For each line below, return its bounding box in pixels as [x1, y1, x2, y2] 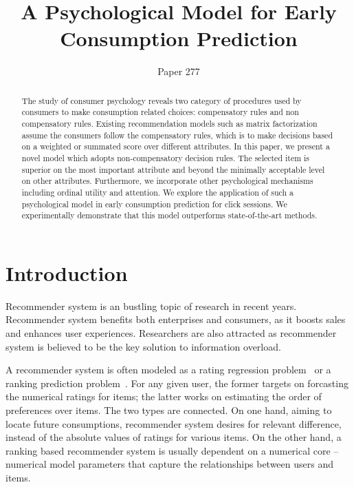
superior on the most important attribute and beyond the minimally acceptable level [21, 163, 325, 175]
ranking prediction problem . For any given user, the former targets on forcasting [5, 375, 349, 390]
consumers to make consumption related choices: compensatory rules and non [21, 106, 299, 118]
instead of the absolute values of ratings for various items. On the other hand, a [5, 430, 342, 444]
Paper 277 [157, 64, 200, 79]
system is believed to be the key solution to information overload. [5, 339, 281, 353]
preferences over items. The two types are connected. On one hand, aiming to [5, 403, 332, 417]
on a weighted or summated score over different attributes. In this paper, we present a [21, 141, 330, 152]
